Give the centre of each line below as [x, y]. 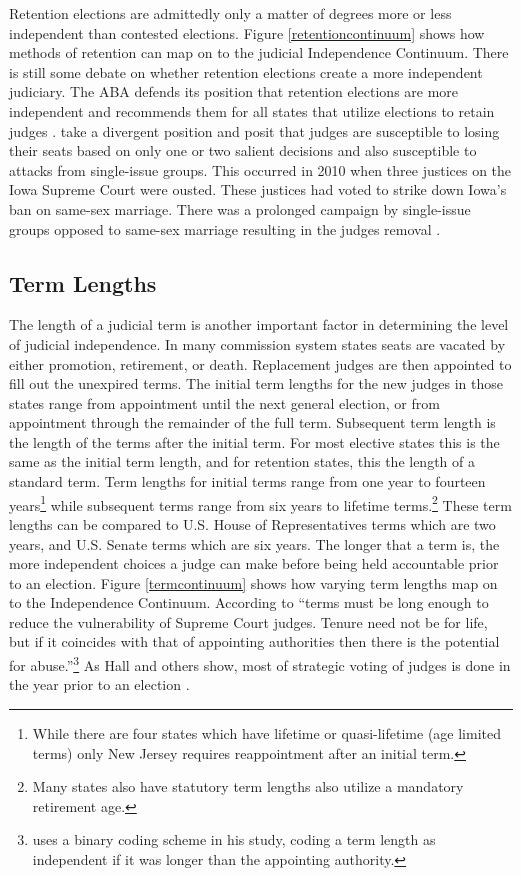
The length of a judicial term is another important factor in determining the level [259, 324]
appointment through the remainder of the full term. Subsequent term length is [252, 422]
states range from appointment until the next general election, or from [224, 402]
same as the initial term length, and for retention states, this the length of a [242, 461]
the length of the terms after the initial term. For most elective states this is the [254, 441]
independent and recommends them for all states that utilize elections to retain [252, 110]
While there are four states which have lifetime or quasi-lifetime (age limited [266, 732]
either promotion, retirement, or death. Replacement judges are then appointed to [260, 363]
